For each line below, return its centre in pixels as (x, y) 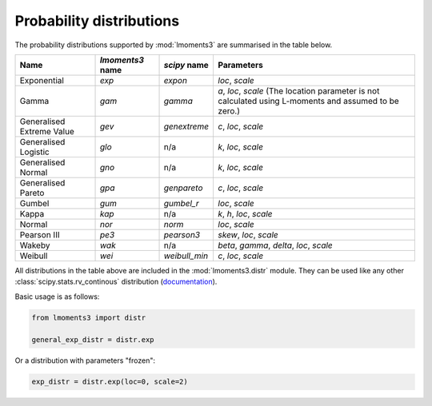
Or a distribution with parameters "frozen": (85, 360)
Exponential (42, 80)
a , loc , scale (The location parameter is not (299, 90)
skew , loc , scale (248, 234)
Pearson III (40, 234)
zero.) (229, 110)
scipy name (186, 65)
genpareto (183, 188)
